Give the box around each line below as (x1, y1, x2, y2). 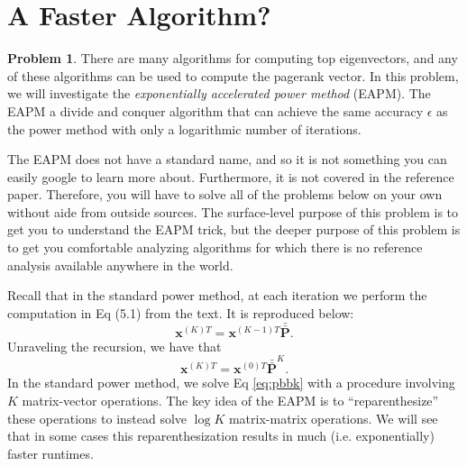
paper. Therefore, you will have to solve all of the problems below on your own (7, 185, 443, 204)
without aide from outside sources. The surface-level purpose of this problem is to (7, 202, 459, 221)
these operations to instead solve (7, 408, 188, 427)
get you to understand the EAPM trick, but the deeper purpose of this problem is (7, 220, 461, 239)
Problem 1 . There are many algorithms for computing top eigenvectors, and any (7, 49, 458, 68)
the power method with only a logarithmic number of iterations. (7, 119, 362, 138)
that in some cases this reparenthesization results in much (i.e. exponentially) (7, 426, 435, 445)
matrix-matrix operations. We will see (228, 408, 438, 427)
